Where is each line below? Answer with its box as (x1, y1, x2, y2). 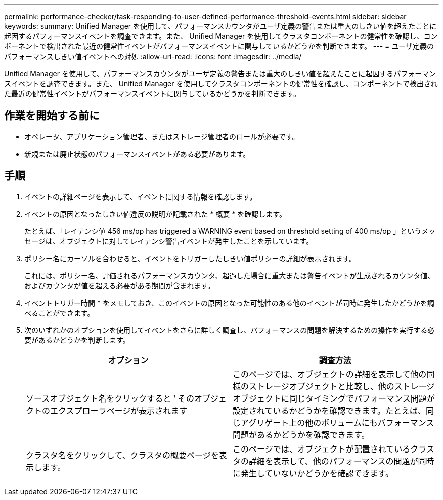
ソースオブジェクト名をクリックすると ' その (26, 393, 194, 404)
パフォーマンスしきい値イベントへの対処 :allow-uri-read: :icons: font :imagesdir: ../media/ (4, 52, 302, 61)
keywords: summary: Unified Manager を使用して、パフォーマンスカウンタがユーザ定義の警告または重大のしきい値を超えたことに (4, 22, 437, 30)
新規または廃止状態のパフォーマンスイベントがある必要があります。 (24, 149, 250, 158)
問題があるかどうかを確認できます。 (233, 429, 370, 440)
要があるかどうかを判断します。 (24, 335, 130, 344)
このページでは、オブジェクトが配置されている (233, 443, 411, 454)
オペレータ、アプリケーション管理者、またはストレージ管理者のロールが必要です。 (24, 132, 299, 141)
